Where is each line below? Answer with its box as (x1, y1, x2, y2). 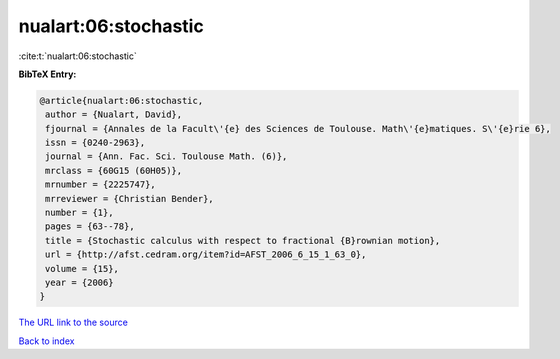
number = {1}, (45, 207, 114, 219)
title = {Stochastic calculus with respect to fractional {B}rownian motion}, (45, 235, 441, 246)
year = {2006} (45, 277, 114, 288)
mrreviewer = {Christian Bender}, (45, 193, 214, 204)
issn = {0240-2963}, (45, 137, 146, 149)
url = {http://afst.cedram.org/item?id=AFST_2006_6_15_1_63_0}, (45, 249, 367, 260)
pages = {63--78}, (45, 221, 135, 232)
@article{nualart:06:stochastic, (39, 95, 204, 106)
